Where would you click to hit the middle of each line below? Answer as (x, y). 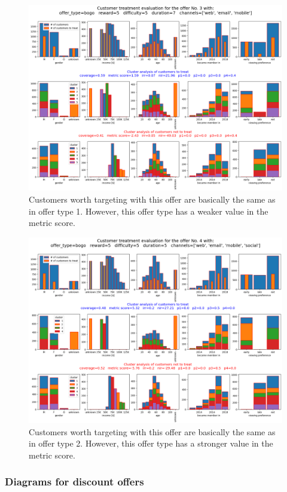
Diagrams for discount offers (74, 482)
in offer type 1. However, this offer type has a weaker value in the (149, 211)
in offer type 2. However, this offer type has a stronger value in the (151, 443)
